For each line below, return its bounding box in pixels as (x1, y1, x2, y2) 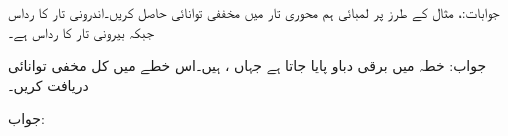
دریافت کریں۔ (8, 74, 89, 95)
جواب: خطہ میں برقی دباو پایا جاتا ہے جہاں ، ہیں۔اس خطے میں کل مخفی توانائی (8, 55, 487, 76)
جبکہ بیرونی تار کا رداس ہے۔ (8, 21, 155, 42)
